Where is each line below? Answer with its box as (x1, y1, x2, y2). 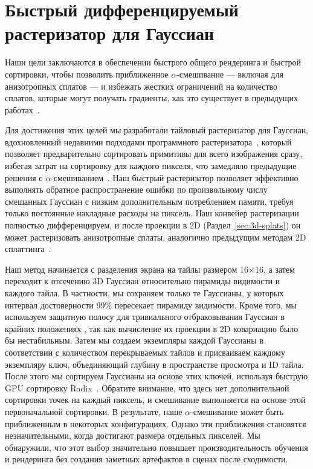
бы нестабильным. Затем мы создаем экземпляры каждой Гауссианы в (5, 334, 263, 347)
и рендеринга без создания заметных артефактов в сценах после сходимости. (5, 453, 288, 465)
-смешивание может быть (190, 405, 283, 417)
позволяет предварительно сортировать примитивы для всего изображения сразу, (5, 147, 303, 160)
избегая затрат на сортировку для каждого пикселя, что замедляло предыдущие (5, 159, 297, 172)
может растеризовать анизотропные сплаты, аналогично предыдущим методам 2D (5, 230, 306, 243)
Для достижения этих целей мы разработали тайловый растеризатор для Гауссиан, (5, 124, 309, 136)
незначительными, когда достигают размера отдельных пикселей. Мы (5, 429, 260, 442)
